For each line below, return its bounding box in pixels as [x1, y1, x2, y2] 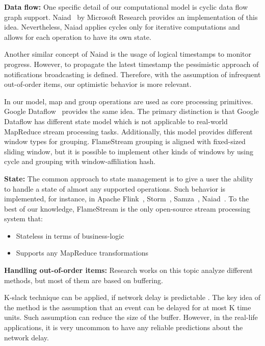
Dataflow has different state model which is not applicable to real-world [4, 116, 228, 126]
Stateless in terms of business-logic [16, 230, 124, 241]
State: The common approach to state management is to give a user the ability [4, 173, 253, 183]
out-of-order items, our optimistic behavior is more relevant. [4, 79, 192, 89]
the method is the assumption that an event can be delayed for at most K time [4, 302, 251, 312]
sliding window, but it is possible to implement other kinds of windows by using [4, 146, 254, 156]
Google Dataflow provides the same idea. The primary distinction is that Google [4, 106, 259, 117]
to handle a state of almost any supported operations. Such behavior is [4, 183, 226, 194]
